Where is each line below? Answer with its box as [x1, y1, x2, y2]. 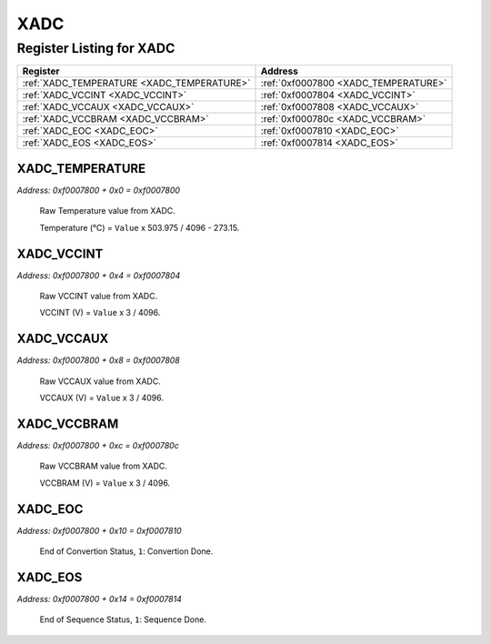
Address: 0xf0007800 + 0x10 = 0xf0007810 [16, 525, 182, 536]
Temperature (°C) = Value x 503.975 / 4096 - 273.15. [39, 222, 240, 233]
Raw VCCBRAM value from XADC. [39, 460, 168, 472]
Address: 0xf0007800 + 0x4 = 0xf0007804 [16, 269, 181, 281]
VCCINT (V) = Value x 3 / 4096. [39, 307, 161, 318]
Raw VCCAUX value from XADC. [39, 376, 161, 387]
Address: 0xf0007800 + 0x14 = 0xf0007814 [16, 593, 182, 604]
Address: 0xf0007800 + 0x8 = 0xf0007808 [16, 355, 181, 366]
